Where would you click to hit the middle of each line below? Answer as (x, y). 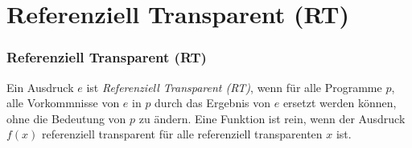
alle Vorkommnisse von (63, 103)
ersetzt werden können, (340, 103)
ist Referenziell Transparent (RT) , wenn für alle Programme (234, 87)
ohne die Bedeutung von (66, 118)
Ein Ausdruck (40, 87)
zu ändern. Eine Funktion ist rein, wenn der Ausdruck (272, 118)
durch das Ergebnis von (213, 103)
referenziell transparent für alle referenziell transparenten (182, 134)
